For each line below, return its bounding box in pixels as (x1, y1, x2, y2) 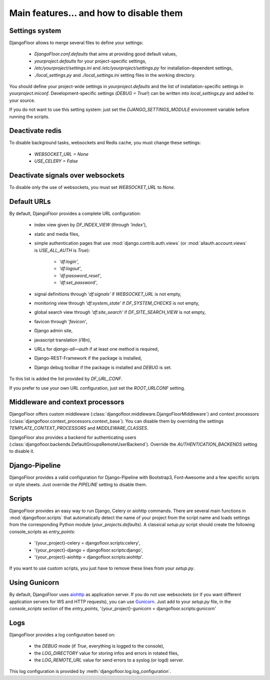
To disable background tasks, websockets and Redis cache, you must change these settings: (9, 140, 201, 146)
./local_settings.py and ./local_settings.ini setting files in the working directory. (34, 72, 196, 78)
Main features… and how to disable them (9, 7, 183, 18)
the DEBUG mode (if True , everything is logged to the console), (34, 643, 164, 649)
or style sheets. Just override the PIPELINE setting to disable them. (9, 481, 147, 487)
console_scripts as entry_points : (9, 529, 75, 535)
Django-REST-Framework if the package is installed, (34, 355, 142, 361)
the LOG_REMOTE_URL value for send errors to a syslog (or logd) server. (34, 657, 184, 663)
